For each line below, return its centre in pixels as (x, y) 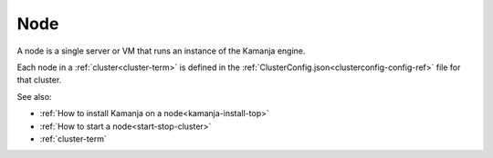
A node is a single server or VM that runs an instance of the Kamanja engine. (161, 51)
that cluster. (39, 80)
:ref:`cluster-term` (73, 138)
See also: (34, 96)
